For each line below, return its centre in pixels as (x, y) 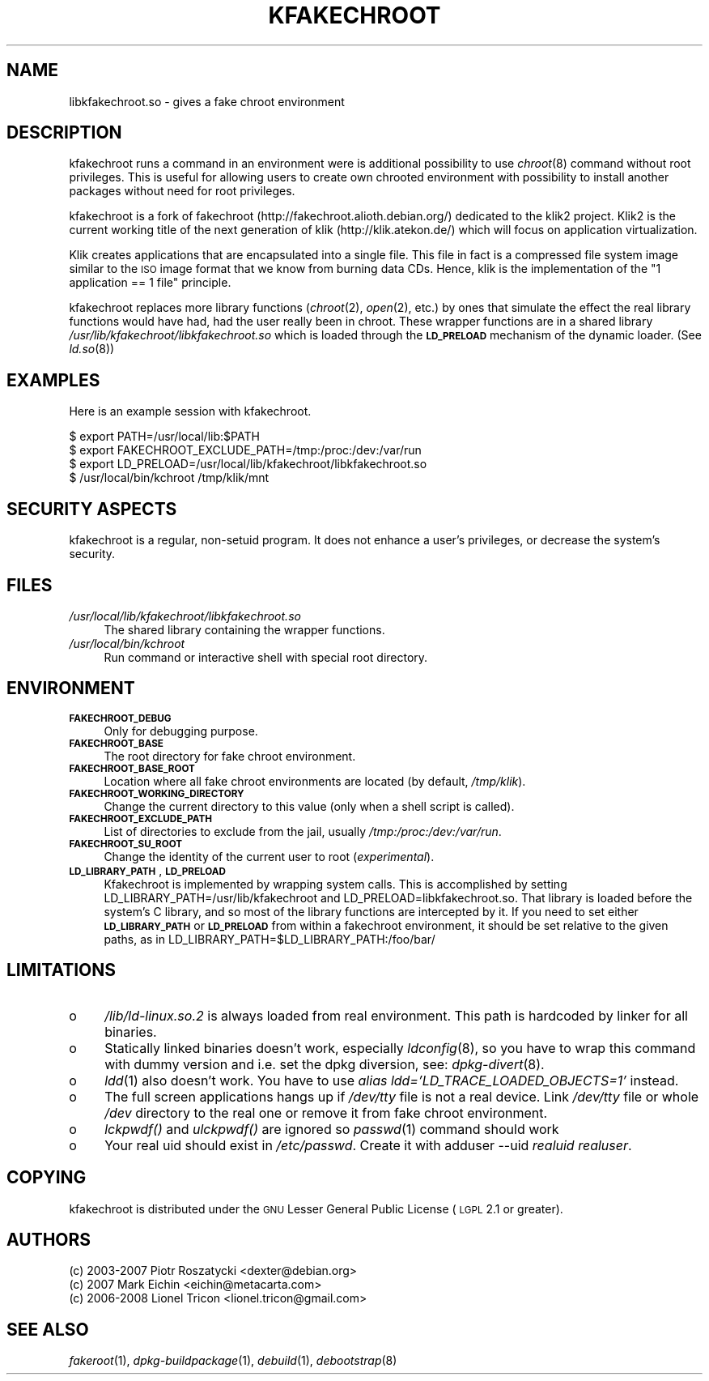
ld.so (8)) (92, 349)
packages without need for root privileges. (182, 191)
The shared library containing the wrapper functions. (244, 629)
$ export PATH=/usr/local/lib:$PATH (164, 437)
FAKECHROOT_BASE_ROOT (132, 768)
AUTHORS (49, 1239)
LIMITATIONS (62, 970)
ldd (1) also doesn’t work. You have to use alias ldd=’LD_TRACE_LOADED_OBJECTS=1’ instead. (392, 1080)
